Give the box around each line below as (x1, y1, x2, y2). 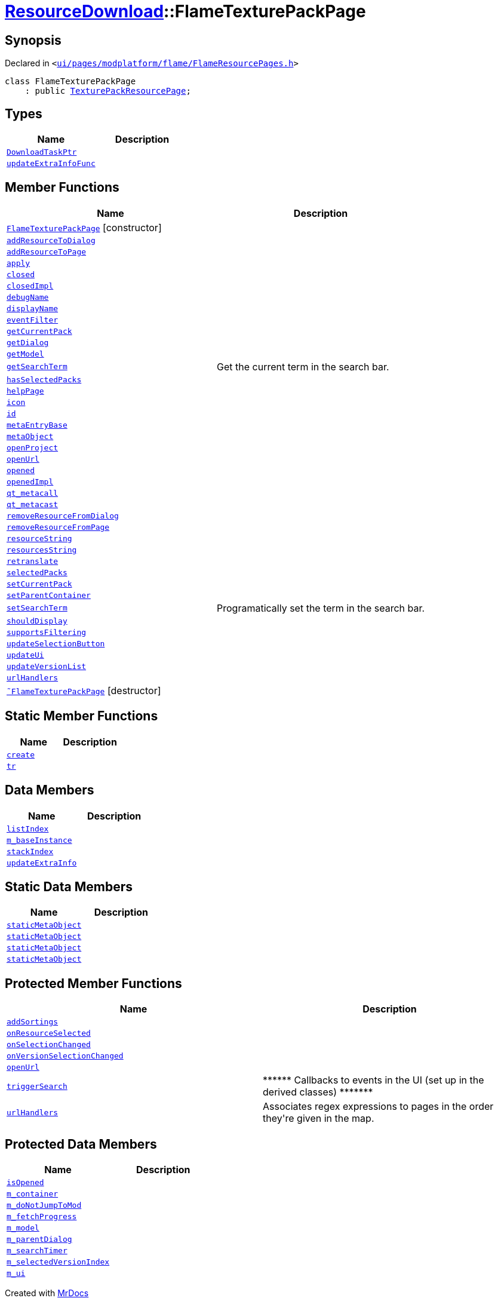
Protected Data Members (5, 1136, 157, 1152)
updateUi (7, 650, 44, 659)
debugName (7, 292, 49, 302)
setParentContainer (7, 590, 91, 600)
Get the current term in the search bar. (217, 360, 389, 373)
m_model (7, 1223, 39, 1233)
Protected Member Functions (5, 975, 182, 991)
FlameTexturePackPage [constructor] (7, 221, 162, 234)
